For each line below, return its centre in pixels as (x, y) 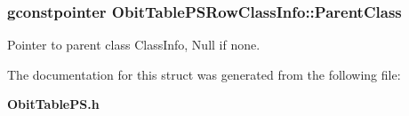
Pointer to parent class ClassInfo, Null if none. (134, 45)
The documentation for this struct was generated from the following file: (204, 74)
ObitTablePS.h (53, 104)
